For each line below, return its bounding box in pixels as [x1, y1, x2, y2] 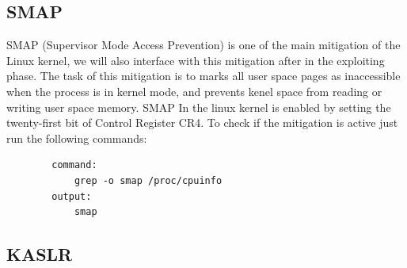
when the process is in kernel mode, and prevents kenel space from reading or [6, 82, 382, 99]
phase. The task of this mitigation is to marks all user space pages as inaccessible [6, 67, 401, 84]
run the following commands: [6, 129, 147, 146]
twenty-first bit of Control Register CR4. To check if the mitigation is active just [6, 114, 398, 131]
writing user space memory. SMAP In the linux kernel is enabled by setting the [6, 98, 391, 115]
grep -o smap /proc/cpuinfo [74, 174, 223, 186]
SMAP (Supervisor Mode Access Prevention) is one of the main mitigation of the [6, 36, 401, 53]
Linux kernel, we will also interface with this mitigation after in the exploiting [6, 52, 385, 68]
